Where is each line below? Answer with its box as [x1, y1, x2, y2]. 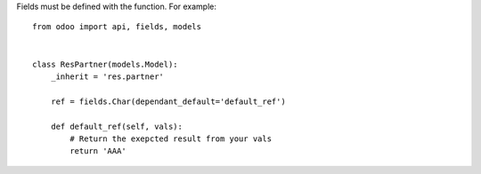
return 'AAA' [69, 146, 126, 156]
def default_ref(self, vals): [50, 121, 183, 131]
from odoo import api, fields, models [32, 22, 202, 32]
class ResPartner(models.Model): [32, 59, 178, 69]
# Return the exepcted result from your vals [69, 133, 272, 144]
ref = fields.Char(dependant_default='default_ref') [50, 96, 287, 107]
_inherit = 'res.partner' [50, 71, 165, 82]
